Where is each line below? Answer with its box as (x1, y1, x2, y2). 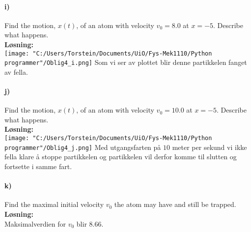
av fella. (4, 66, 28, 77)
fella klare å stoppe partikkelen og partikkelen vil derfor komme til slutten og (4, 151, 237, 162)
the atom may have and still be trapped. (114, 199, 236, 209)
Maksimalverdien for (4, 218, 66, 229)
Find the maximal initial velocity (4, 199, 104, 209)
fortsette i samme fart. (4, 161, 72, 171)
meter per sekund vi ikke (172, 142, 247, 152)
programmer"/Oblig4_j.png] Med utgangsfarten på (4, 142, 161, 152)
